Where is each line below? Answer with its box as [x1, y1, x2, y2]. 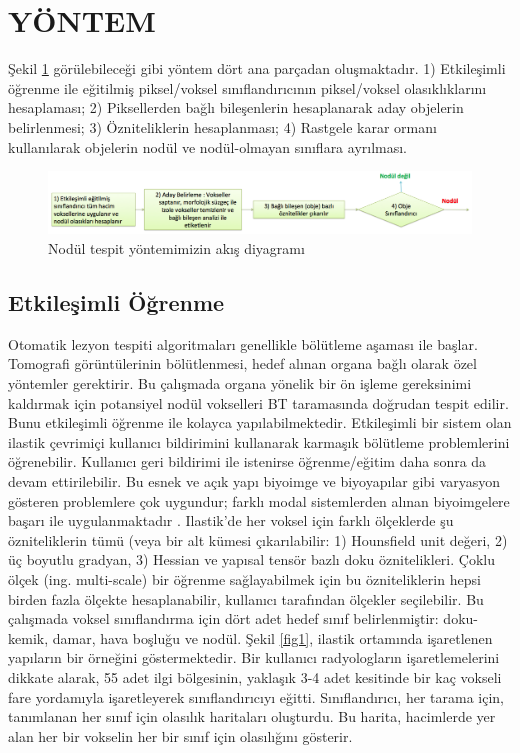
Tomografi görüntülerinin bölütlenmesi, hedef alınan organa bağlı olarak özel [8, 353, 477, 374]
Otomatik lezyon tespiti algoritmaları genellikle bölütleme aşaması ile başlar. [8, 333, 478, 354]
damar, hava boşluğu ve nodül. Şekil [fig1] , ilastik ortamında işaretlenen [52, 627, 493, 648]
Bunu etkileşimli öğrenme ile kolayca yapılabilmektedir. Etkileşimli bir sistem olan [8, 412, 512, 433]
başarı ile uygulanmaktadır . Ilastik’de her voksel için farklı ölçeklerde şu [8, 510, 454, 531]
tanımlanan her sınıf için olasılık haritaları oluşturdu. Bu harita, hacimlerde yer [8, 706, 496, 727]
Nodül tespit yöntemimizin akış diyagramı [48, 238, 305, 259]
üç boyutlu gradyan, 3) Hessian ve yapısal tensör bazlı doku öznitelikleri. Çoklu [8, 549, 495, 570]
